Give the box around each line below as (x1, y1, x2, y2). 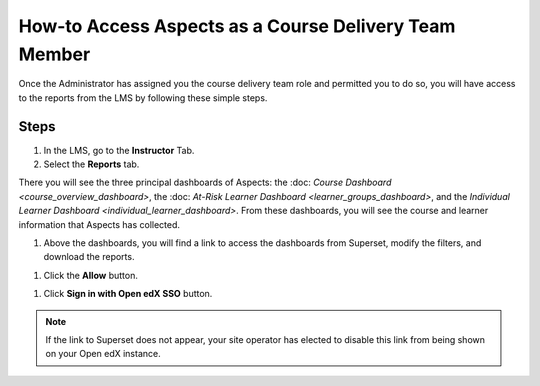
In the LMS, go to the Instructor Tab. (43, 144, 195, 156)
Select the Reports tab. (43, 158, 140, 170)
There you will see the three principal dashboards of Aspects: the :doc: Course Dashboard (18, 176, 392, 189)
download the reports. (43, 251, 135, 263)
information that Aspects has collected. (18, 218, 180, 230)
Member (18, 43, 91, 65)
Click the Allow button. (43, 269, 139, 281)
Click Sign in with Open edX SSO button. (43, 288, 213, 300)
